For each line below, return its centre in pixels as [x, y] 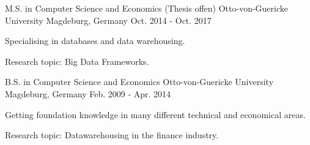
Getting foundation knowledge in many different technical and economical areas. [155, 114]
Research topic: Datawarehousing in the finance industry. [112, 135]
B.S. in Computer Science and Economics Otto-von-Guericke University [139, 82]
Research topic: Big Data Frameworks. [77, 61]
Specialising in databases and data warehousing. [95, 41]
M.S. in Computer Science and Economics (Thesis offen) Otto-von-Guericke [146, 8]
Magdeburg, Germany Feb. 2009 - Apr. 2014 [88, 93]
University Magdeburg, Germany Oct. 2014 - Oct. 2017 [108, 20]
